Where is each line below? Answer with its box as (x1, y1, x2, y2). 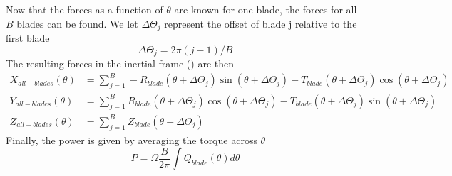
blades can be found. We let (16, 16, 138, 31)
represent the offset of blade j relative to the (164, 16, 357, 31)
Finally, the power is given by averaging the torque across (6, 132, 257, 147)
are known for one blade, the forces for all (174, 2, 357, 16)
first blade (6, 31, 50, 45)
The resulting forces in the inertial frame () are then (6, 56, 235, 71)
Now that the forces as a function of (6, 2, 163, 16)
